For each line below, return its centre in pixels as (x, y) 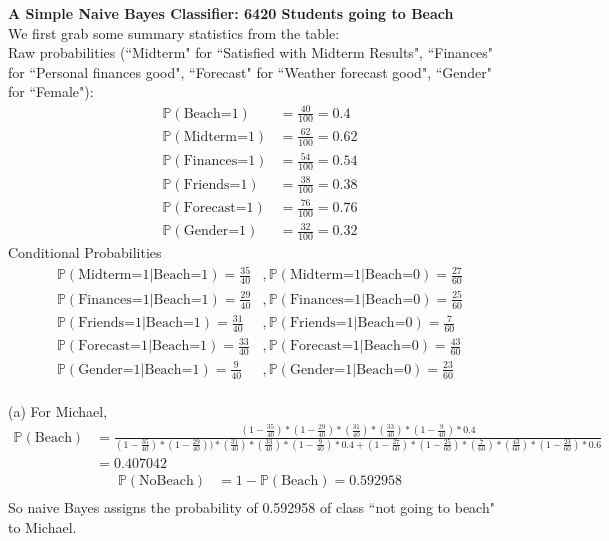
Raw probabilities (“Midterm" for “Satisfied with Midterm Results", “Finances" (251, 52)
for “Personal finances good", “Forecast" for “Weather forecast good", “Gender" (250, 71)
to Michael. (42, 526)
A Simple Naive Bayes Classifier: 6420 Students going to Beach (231, 13)
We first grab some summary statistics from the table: (174, 32)
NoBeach (166, 481)
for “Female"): (51, 91)
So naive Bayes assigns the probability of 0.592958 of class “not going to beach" (251, 507)
